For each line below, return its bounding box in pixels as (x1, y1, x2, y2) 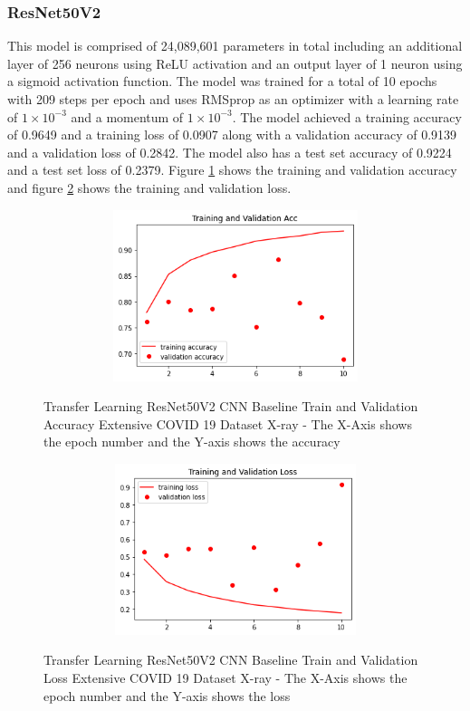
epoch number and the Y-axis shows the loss (43, 686, 291, 705)
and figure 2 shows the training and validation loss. (7, 178, 292, 197)
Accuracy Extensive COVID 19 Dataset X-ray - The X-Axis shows (43, 414, 412, 433)
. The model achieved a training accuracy (232, 107, 462, 126)
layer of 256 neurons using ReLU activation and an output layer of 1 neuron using (7, 53, 463, 72)
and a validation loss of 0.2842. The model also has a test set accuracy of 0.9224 (7, 142, 452, 161)
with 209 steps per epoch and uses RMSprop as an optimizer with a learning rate (7, 90, 459, 108)
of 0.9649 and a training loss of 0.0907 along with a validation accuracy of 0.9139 (7, 125, 457, 144)
